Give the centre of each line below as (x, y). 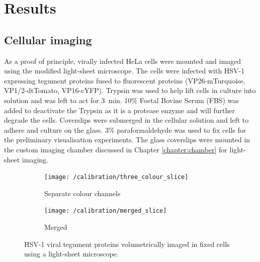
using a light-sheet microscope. (71, 254)
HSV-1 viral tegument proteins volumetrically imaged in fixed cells (127, 244)
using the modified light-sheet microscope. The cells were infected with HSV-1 (124, 71)
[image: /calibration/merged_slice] (106, 211)
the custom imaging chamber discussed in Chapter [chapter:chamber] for (116, 149)
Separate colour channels (82, 193)
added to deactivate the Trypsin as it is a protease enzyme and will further (119, 110)
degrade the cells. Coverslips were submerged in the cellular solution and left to (126, 120)
